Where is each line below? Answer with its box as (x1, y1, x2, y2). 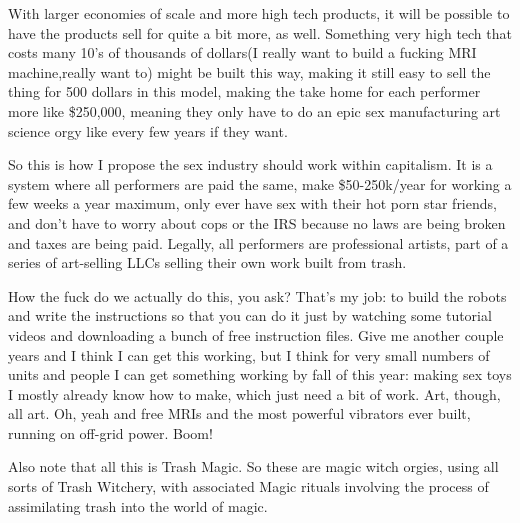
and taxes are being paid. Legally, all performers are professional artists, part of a (8, 232, 509, 253)
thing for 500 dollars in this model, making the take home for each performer (8, 81, 481, 102)
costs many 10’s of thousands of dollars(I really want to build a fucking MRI (8, 42, 477, 63)
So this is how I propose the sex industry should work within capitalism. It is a (8, 154, 493, 175)
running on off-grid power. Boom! (8, 422, 213, 443)
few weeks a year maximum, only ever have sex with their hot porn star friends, (8, 193, 497, 214)
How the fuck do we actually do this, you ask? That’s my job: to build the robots (8, 285, 507, 306)
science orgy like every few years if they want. (8, 120, 288, 141)
